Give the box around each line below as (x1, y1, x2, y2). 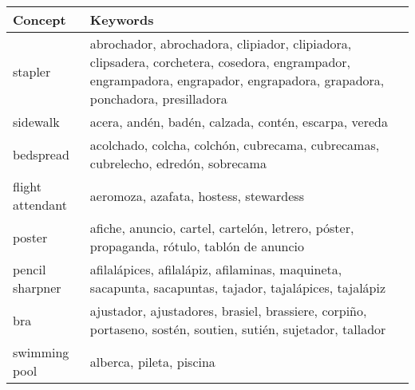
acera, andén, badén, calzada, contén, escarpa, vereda (89, 112, 388, 131)
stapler (13, 61, 51, 81)
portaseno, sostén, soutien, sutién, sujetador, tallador (89, 320, 386, 338)
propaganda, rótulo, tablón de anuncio (89, 237, 304, 255)
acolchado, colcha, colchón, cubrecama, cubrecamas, (89, 136, 380, 154)
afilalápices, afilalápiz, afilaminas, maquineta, (89, 260, 342, 278)
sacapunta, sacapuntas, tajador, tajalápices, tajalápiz (89, 278, 386, 297)
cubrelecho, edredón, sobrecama (89, 154, 267, 172)
